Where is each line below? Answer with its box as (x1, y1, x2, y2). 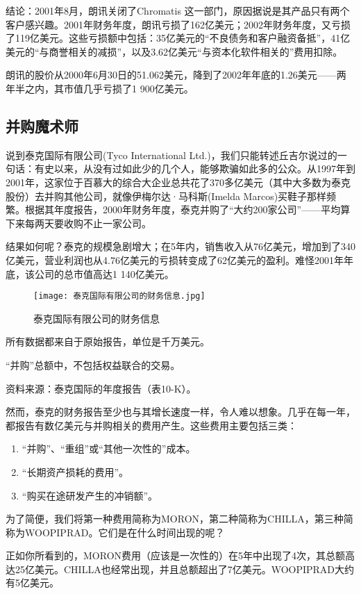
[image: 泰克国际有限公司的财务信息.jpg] (33, 291, 205, 302)
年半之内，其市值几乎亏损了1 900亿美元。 (6, 81, 194, 95)
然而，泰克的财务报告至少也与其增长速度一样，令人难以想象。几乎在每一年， (6, 404, 355, 419)
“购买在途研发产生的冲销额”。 (22, 488, 158, 502)
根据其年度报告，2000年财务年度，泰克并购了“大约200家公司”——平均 (24, 202, 341, 217)
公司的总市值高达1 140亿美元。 (34, 266, 174, 281)
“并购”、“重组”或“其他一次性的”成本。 (22, 441, 196, 456)
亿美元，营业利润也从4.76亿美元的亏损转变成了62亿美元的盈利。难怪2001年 (6, 252, 344, 267)
